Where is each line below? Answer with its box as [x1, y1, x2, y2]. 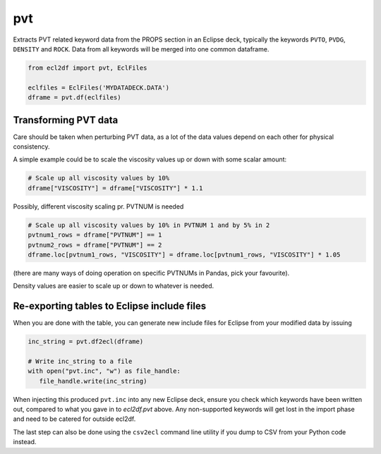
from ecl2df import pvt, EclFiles [28, 63, 147, 72]
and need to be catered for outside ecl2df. [13, 415, 136, 423]
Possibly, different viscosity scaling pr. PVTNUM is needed [13, 202, 184, 211]
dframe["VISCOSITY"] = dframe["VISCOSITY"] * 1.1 [28, 184, 203, 192]
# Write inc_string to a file [28, 357, 133, 365]
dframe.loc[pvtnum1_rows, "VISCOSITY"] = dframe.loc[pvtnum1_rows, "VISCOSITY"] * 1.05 [28, 250, 341, 259]
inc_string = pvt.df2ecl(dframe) [28, 338, 144, 345]
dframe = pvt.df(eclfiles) [28, 94, 121, 102]
